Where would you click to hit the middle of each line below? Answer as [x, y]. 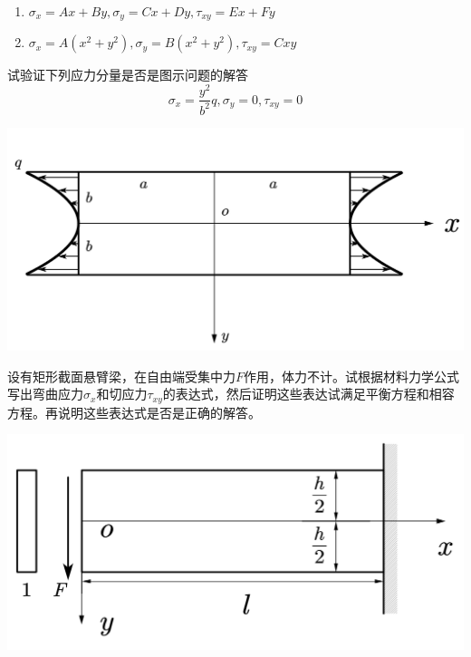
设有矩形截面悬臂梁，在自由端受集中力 [121, 376]
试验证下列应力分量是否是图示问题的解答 [128, 75]
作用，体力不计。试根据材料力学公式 [352, 376]
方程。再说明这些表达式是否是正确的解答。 [134, 412]
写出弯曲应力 [45, 394]
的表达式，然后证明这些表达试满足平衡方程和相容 [308, 394]
